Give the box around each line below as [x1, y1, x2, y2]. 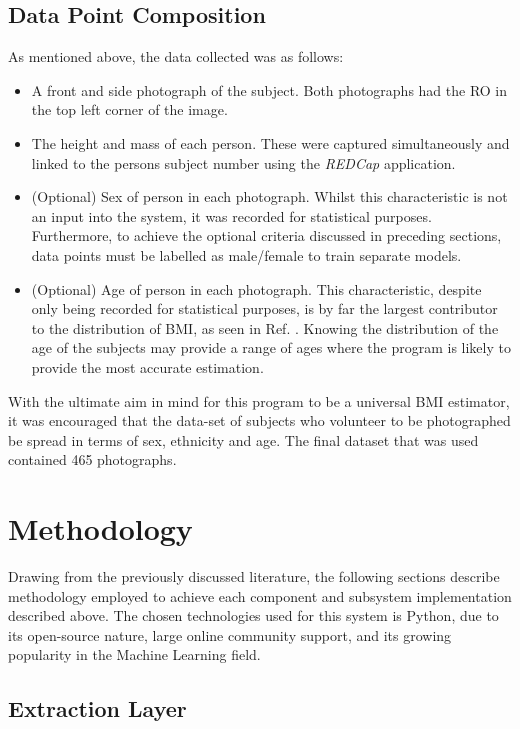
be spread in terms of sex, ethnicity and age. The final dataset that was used [8, 429, 479, 450]
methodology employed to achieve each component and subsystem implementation [8, 585, 512, 606]
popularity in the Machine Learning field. [8, 644, 261, 665]
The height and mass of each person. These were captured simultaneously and [31, 132, 510, 153]
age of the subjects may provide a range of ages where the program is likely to [31, 337, 511, 358]
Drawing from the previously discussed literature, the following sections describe [8, 566, 500, 587]
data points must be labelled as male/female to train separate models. [31, 244, 462, 265]
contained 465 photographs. [8, 449, 177, 470]
